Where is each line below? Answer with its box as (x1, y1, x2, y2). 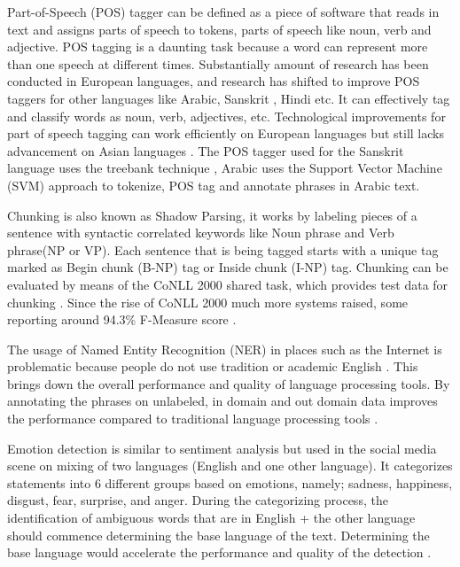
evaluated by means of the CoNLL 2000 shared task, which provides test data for (7, 275, 448, 293)
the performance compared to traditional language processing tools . (7, 409, 378, 428)
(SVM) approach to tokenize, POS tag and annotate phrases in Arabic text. (7, 175, 420, 194)
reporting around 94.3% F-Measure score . (7, 310, 237, 329)
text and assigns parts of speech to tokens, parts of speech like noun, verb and (7, 19, 432, 38)
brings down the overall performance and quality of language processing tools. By (7, 374, 450, 392)
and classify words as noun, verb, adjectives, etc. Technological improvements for (7, 106, 446, 125)
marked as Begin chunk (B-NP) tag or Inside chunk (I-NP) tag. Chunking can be (7, 258, 448, 276)
